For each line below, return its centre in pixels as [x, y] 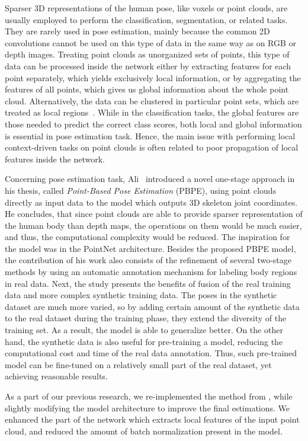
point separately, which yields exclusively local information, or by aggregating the [153, 77]
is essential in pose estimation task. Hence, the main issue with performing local [150, 135]
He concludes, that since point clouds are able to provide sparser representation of [154, 214]
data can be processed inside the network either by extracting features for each [148, 65]
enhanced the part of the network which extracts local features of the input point [152, 419]
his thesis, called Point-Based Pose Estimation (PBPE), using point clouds [141, 190]
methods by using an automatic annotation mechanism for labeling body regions [151, 272]
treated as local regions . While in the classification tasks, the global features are [152, 112]
